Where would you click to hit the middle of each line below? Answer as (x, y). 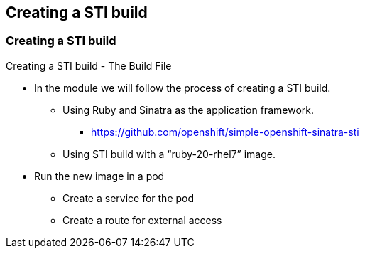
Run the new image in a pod (99, 176)
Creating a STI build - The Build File (89, 65)
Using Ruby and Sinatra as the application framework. (188, 110)
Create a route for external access (142, 220)
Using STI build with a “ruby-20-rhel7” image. (169, 154)
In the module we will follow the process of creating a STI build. (182, 88)
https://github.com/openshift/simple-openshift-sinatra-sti (225, 132)
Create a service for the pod (129, 198)
